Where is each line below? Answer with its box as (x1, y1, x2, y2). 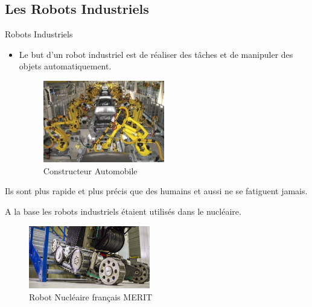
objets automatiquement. (19, 60, 112, 72)
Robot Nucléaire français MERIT (29, 290, 153, 303)
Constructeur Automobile (43, 164, 138, 177)
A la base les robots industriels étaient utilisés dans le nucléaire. (5, 204, 241, 217)
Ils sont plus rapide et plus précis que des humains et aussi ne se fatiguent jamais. (5, 185, 308, 197)
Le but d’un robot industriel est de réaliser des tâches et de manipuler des (19, 48, 293, 60)
